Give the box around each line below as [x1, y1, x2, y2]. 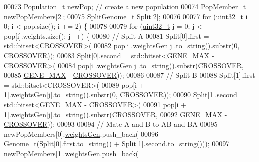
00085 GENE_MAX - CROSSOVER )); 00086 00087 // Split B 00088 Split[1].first [4, 70, 255, 80]
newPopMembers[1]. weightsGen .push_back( [4, 148, 139, 158]
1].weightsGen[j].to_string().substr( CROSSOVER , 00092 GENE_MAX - [4, 109, 227, 119]
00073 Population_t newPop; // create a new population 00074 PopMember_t [4, 1, 246, 11]
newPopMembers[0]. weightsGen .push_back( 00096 [4, 128, 158, 139]
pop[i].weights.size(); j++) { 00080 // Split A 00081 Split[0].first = [4, 30, 209, 41]
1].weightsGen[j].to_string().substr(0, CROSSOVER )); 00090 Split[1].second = [4, 89, 245, 100]
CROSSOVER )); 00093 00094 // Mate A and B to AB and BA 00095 [4, 119, 218, 129]
